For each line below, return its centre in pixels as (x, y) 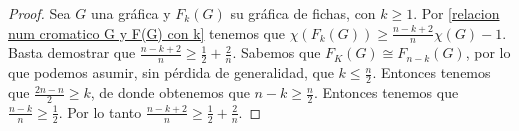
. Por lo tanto (100, 111)
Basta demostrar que (72, 52)
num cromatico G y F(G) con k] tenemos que (146, 32)
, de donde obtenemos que (170, 92)
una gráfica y (130, 13)
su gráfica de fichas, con (303, 13)
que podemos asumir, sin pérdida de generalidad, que (171, 72)
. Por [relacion (456, 13)
